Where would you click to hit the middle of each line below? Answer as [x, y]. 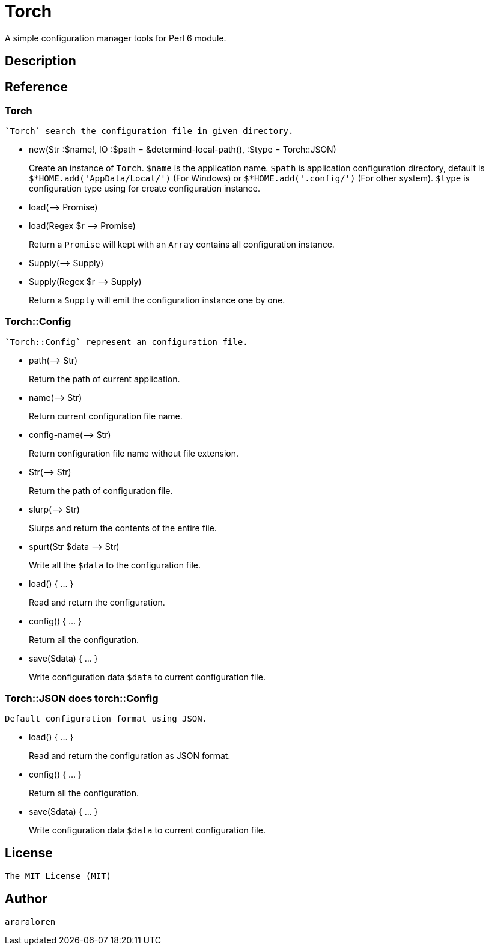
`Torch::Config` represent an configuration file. [126, 342]
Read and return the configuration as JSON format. [130, 755]
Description [41, 61]
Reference [36, 87]
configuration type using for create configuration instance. [144, 189]
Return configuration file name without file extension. [134, 454]
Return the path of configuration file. [101, 491]
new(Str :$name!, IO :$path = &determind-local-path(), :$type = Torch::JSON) [183, 150]
